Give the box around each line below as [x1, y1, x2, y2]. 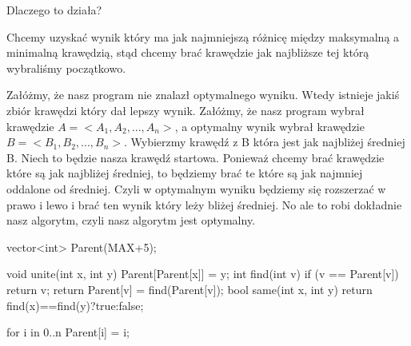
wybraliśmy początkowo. [6, 59, 126, 76]
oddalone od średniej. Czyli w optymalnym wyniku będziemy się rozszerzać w [6, 180, 386, 197]
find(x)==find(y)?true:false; [6, 296, 144, 313]
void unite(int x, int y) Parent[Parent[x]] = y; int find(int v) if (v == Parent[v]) [6, 265, 399, 282]
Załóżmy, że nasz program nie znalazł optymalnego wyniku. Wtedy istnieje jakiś [6, 86, 400, 103]
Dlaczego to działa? [6, 2, 102, 18]
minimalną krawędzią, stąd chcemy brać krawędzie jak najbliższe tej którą [6, 44, 369, 61]
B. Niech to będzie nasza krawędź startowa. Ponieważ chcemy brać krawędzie [6, 149, 385, 165]
